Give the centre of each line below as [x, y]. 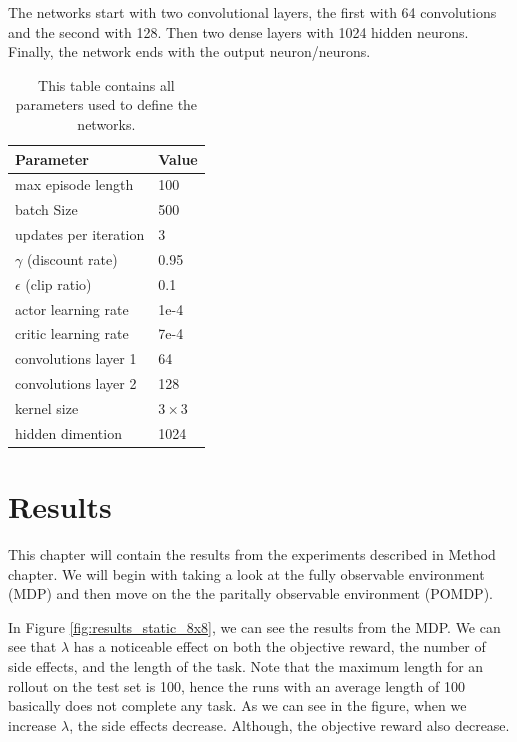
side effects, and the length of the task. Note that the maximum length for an [246, 666]
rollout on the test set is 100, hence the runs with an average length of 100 [236, 685]
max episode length [74, 184]
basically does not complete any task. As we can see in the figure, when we [237, 705]
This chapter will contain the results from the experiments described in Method [252, 554]
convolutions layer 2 [76, 383]
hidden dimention [68, 432]
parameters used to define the [106, 104]
